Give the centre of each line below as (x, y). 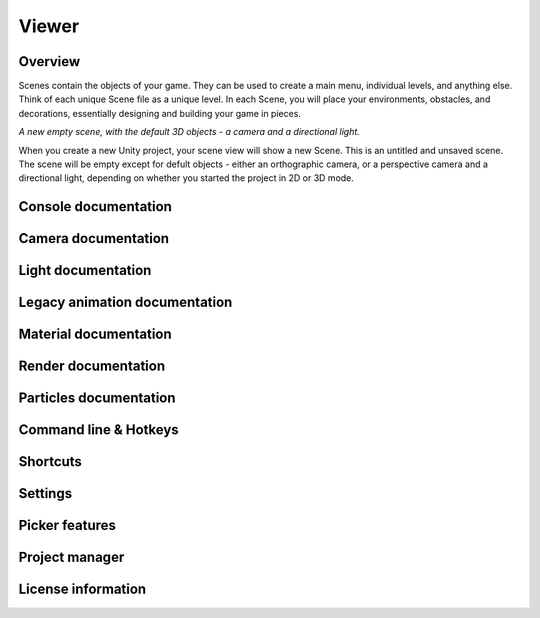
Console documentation (95, 206)
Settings (45, 493)
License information (82, 589)
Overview (49, 61)
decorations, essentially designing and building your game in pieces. (160, 113)
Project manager (71, 557)
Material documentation (95, 334)
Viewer (49, 26)
